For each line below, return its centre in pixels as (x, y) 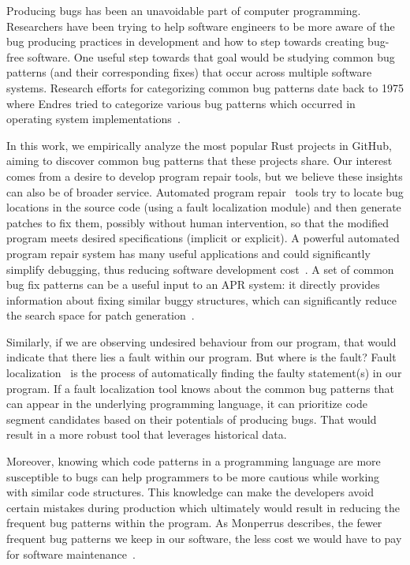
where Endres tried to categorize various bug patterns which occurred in (181, 103)
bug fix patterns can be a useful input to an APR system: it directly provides (193, 284)
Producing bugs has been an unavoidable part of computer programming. (184, 10)
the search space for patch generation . (101, 315)
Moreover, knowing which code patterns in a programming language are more (194, 461)
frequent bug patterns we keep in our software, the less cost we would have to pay (204, 538)
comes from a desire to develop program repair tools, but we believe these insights (205, 176)
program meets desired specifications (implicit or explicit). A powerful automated (203, 238)
